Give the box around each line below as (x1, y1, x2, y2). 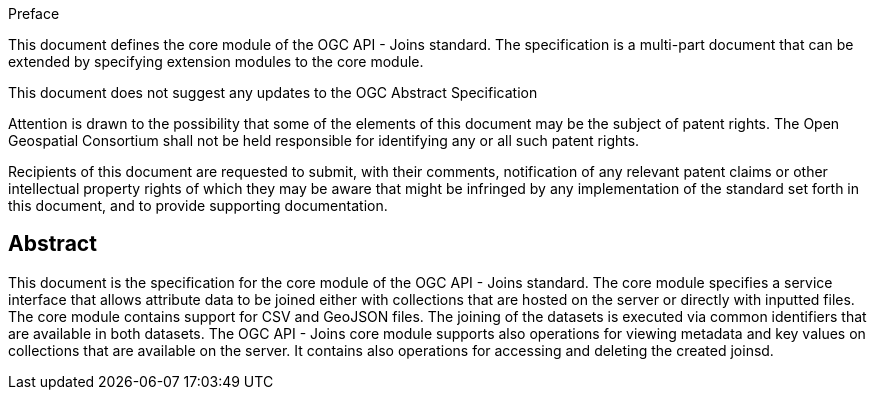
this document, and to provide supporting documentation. (8, 197, 388, 214)
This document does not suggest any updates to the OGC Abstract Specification (8, 84, 538, 101)
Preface (8, 5, 60, 22)
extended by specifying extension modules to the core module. (8, 53, 424, 70)
